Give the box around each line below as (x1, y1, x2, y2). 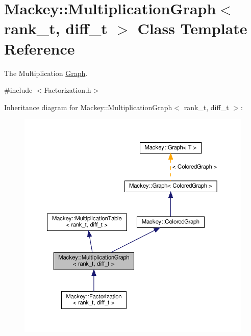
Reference (4, 38, 75, 59)
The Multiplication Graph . (4, 67, 88, 78)
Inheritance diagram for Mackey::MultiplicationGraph (4, 101, 172, 112)
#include (4, 85, 33, 95)
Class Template (137, 18, 247, 39)
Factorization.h (44, 85, 91, 95)
